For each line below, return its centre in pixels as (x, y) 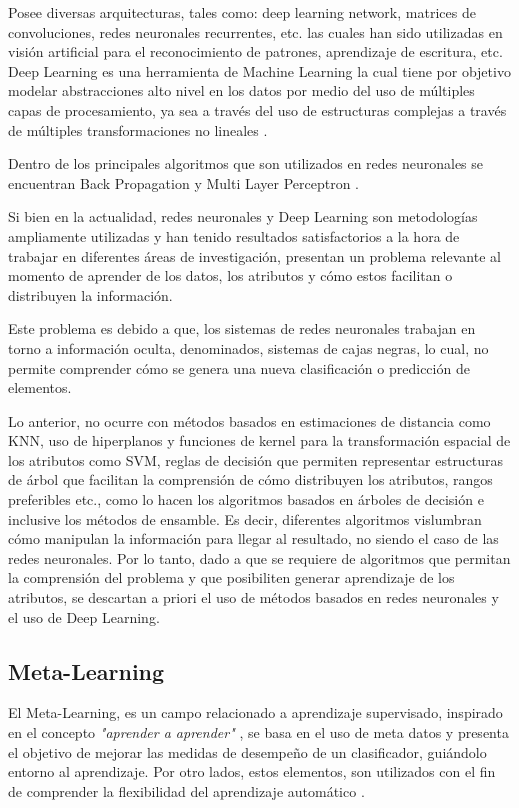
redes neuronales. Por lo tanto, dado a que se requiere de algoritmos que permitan (259, 557)
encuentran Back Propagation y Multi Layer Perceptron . (184, 182)
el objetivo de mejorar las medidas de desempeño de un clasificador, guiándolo (247, 751)
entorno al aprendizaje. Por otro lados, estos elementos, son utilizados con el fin (252, 771)
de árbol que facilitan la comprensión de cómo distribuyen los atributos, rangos (250, 479)
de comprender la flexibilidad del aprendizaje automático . (186, 790)
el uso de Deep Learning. (84, 616)
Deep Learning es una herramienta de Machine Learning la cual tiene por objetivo (259, 70)
